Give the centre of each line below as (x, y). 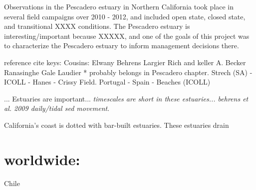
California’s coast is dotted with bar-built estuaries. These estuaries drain (117, 125)
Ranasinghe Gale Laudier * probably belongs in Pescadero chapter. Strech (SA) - (128, 72)
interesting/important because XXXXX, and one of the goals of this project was (127, 36)
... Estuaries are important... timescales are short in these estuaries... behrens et (126, 98)
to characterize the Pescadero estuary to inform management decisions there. (122, 46)
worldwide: (42, 159)
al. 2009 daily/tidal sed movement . (57, 108)
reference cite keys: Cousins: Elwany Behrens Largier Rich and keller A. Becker (125, 62)
